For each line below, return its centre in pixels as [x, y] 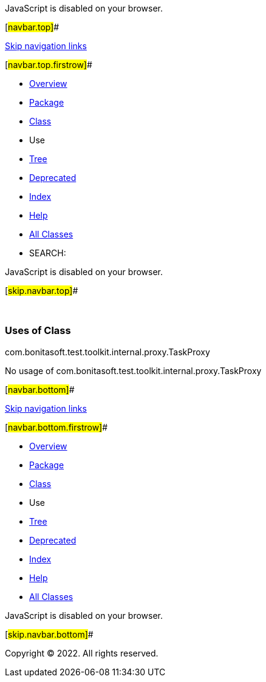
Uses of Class [38, 331]
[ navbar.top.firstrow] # [49, 65]
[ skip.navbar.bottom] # [49, 634]
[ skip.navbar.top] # [42, 291]
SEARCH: [48, 253]
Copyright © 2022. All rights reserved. [82, 653]
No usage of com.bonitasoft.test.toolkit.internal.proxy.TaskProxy [133, 370]
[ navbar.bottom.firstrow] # [56, 427]
